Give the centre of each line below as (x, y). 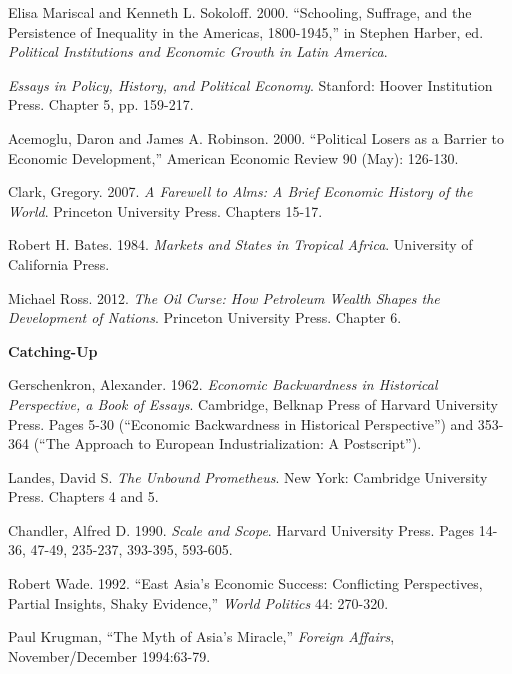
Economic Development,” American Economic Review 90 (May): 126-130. (233, 157)
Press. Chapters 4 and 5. (83, 496)
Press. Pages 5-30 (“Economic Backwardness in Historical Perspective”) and (241, 423)
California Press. (59, 263)
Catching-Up (53, 350)
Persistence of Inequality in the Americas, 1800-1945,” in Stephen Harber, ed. (246, 31)
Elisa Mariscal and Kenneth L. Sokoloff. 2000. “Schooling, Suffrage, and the (240, 12)
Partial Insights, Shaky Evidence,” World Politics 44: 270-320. (198, 602)
